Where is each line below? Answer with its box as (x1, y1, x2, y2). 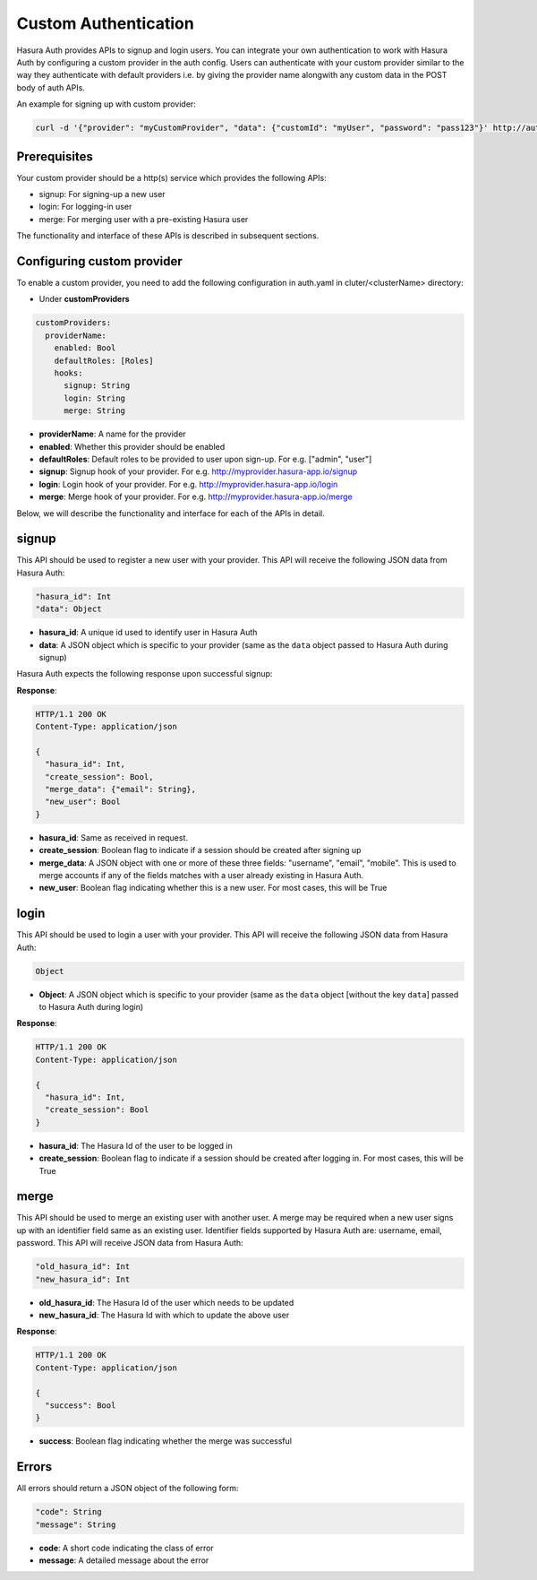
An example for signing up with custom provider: (16, 99, 196, 109)
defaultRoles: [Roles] (54, 355, 154, 366)
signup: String (64, 381, 131, 391)
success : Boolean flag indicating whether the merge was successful (38, 1436, 293, 1446)
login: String (64, 393, 125, 403)
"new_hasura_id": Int (35, 1273, 131, 1284)
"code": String (35, 1507, 102, 1517)
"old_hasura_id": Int (35, 1262, 131, 1272)
